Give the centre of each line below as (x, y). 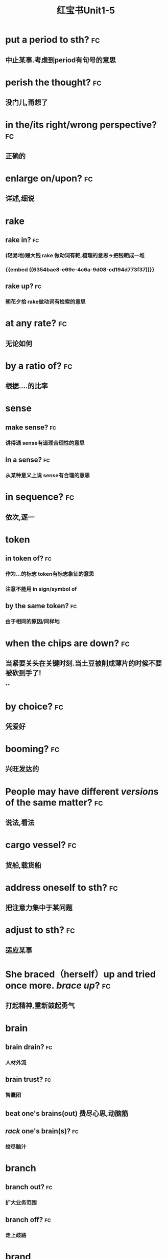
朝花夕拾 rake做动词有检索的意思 (45, 302)
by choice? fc (34, 706)
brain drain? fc (29, 1047)
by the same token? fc (41, 606)
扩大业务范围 (21, 1202)
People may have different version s (82, 791)
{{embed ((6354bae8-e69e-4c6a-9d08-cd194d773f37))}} (80, 269)
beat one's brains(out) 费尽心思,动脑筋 (67, 1113)
